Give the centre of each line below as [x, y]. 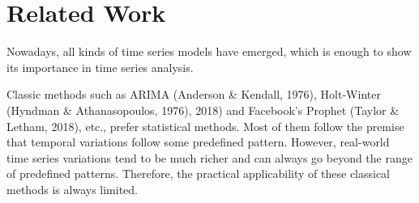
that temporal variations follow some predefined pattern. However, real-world [198, 142]
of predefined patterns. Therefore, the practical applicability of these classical [199, 173]
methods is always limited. [72, 189]
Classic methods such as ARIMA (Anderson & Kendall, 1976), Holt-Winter [194, 94]
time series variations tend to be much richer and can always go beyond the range [209, 157]
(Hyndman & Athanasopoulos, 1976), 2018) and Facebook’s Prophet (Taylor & [203, 110]
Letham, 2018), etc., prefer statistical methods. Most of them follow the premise [205, 126]
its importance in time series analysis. [100, 67]
